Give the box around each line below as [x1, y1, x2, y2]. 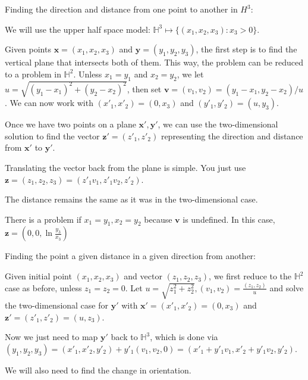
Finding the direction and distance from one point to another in [5, 3, 238, 15]
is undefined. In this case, [183, 213, 275, 225]
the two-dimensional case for [5, 298, 109, 311]
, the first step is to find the [196, 43, 297, 55]
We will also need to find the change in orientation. [5, 363, 191, 376]
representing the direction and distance [161, 129, 303, 142]
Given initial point [5, 270, 72, 282]
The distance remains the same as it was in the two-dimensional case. [5, 193, 258, 205]
